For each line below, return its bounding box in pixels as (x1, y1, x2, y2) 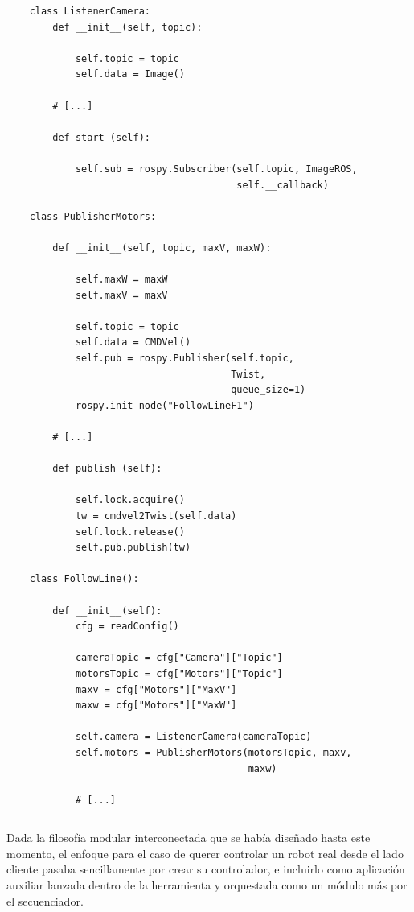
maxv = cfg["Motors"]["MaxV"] (75, 683, 237, 695)
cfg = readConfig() (75, 621, 179, 633)
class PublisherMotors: (29, 210, 157, 222)
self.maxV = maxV (75, 289, 168, 301)
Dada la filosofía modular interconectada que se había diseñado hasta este (6, 829, 371, 846)
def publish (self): (52, 463, 162, 475)
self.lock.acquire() (75, 494, 185, 506)
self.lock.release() (75, 526, 185, 538)
